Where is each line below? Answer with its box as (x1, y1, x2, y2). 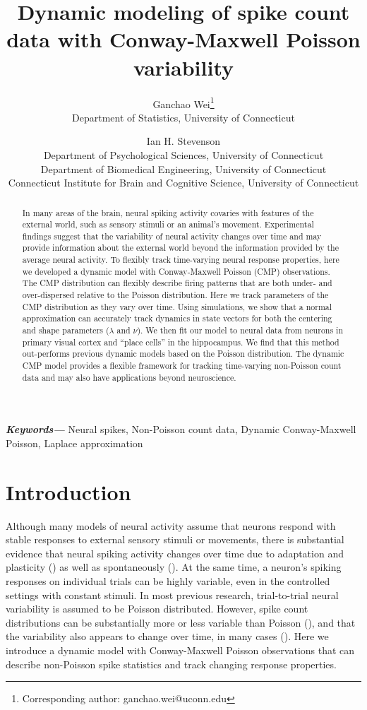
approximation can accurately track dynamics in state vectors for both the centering (22, 312, 332, 324)
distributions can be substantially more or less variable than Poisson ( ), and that (6, 615, 356, 629)
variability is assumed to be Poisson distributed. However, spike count (6, 601, 308, 616)
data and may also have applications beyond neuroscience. (22, 371, 236, 383)
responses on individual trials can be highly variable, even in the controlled (6, 574, 330, 588)
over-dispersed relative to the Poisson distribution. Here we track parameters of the (22, 289, 329, 301)
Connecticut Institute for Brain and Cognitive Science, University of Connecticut (8, 175, 359, 190)
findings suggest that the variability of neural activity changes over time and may (22, 230, 322, 242)
